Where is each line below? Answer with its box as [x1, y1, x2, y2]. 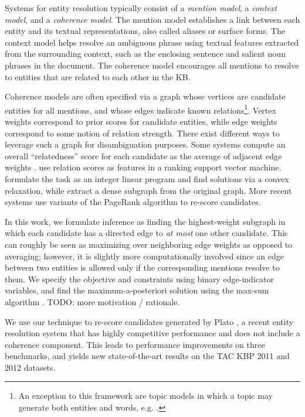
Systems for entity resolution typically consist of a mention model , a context [5, 2, 277, 13]
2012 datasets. [5, 361, 56, 373]
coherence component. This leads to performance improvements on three [5, 338, 265, 350]
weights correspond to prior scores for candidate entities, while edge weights [5, 115, 277, 127]
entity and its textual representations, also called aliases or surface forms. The [5, 25, 285, 37]
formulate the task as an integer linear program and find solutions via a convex [5, 172, 289, 184]
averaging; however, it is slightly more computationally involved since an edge [5, 249, 284, 262]
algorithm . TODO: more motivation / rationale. [5, 295, 180, 307]
